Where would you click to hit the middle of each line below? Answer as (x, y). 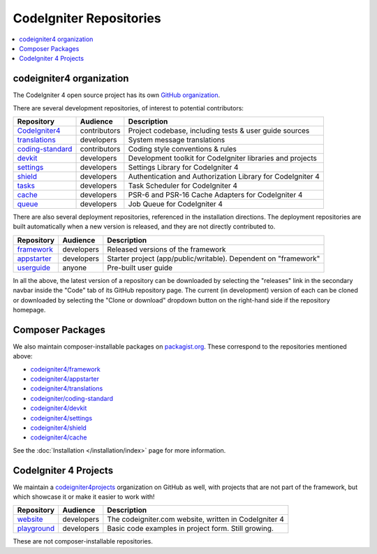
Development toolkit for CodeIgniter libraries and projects (222, 159)
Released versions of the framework (167, 249)
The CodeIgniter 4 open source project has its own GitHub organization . (117, 95)
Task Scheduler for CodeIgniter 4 (183, 186)
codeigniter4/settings (61, 418)
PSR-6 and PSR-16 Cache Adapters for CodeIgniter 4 (215, 195)
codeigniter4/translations (67, 388)
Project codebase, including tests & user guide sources (219, 131)
